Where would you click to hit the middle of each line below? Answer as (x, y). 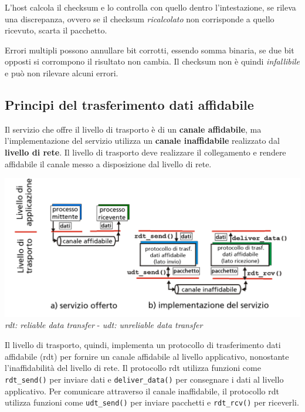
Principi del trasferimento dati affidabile (129, 104)
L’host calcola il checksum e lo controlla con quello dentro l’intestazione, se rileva (150, 7)
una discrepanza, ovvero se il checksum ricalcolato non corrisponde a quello (140, 18)
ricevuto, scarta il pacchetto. (56, 30)
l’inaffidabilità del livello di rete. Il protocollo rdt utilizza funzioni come (133, 368)
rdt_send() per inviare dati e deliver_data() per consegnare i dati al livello (144, 379)
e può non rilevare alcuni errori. (62, 72)
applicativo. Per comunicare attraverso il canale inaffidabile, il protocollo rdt (142, 391)
